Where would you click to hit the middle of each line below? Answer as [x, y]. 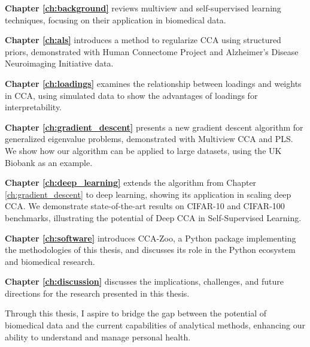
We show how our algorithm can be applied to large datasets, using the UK [143, 150]
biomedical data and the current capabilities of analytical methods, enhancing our [155, 325]
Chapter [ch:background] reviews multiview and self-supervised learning [143, 8]
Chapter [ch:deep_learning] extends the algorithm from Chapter [131, 182]
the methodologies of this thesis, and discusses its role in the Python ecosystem [150, 250]
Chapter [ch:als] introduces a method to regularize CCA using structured [143, 40]
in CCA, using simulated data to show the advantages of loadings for [131, 95]
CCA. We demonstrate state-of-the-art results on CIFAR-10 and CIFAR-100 [145, 206]
